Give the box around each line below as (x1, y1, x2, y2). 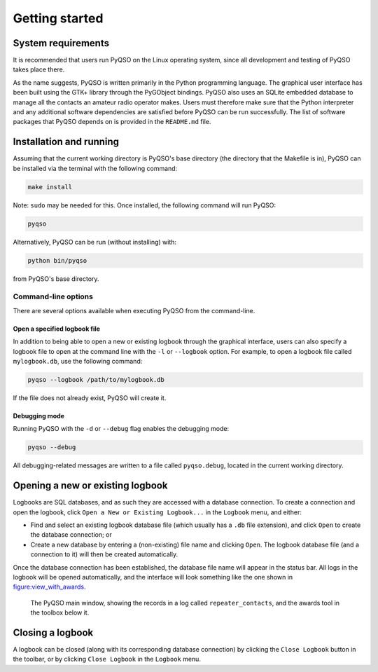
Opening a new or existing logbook (13, 480, 168, 492)
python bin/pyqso (27, 256, 87, 264)
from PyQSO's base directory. (13, 274, 99, 283)
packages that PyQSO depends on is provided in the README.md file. (13, 118, 211, 126)
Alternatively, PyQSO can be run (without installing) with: (13, 238, 177, 246)
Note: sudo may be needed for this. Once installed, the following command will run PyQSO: (13, 200, 276, 210)
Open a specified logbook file (13, 324, 101, 333)
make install (27, 183, 73, 191)
